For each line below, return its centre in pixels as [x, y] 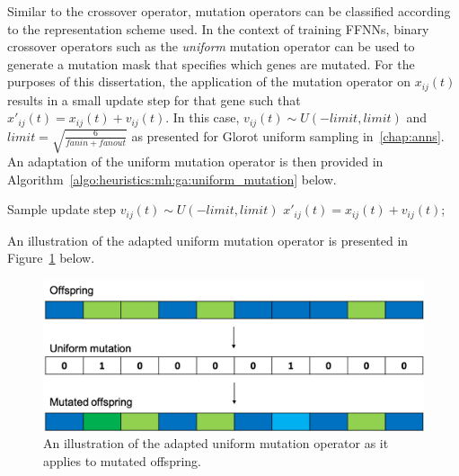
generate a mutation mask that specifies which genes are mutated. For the [211, 63]
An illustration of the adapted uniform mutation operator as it [216, 443]
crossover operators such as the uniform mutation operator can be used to [211, 46]
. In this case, [203, 117]
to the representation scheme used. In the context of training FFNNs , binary [218, 28]
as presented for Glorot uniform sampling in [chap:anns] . [288, 135]
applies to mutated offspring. [122, 460]
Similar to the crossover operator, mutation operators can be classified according [229, 11]
